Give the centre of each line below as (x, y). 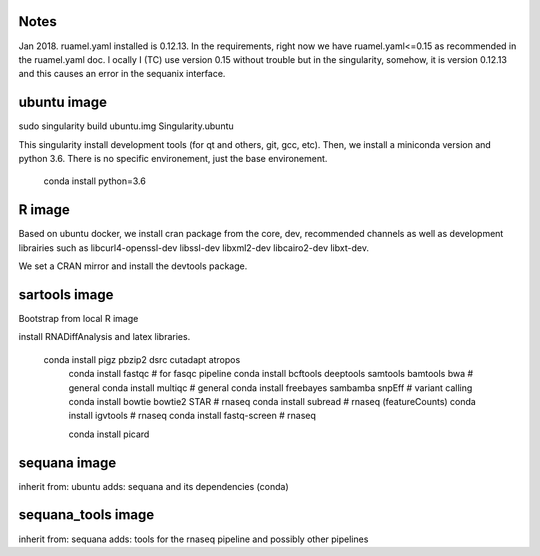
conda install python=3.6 (95, 181)
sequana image (67, 462)
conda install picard (109, 434)
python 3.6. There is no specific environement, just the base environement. (173, 158)
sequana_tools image (86, 515)
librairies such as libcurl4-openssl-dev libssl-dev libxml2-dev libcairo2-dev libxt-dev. (194, 247)
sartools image (66, 294)
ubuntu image (63, 102)
